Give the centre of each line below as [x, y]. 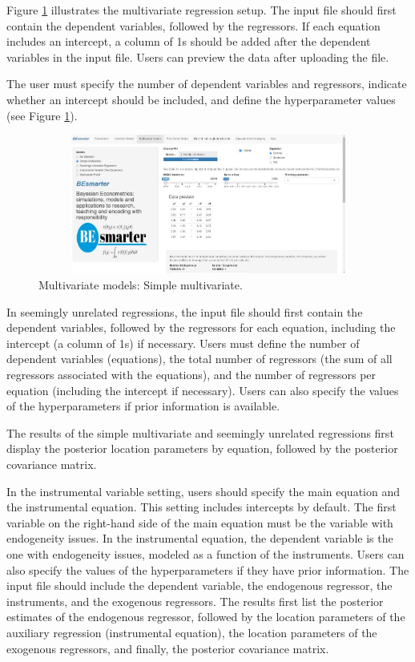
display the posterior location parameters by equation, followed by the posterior [202, 448]
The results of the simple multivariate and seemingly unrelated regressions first [200, 432]
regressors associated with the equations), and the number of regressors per [191, 375]
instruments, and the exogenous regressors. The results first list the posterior [195, 601]
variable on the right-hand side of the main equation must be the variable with [200, 522]
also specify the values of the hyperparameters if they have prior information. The [208, 569]
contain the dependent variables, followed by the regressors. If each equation [193, 25]
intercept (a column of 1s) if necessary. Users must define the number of [183, 343]
